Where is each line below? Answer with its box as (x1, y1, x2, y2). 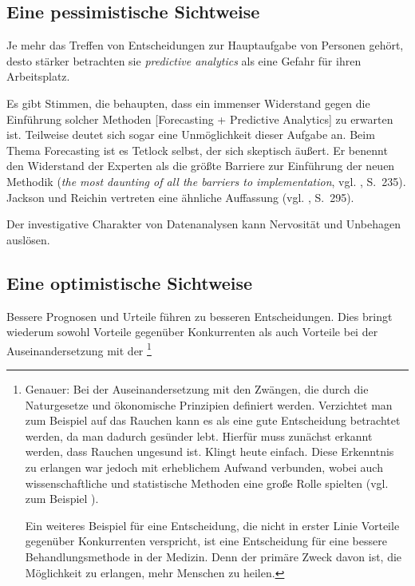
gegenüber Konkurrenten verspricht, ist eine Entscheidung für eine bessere (25, 533, 387, 549)
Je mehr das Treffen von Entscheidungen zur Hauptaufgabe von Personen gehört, (6, 37, 404, 53)
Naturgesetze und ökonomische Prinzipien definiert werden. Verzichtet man (25, 396, 393, 413)
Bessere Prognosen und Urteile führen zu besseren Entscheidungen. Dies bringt (6, 307, 393, 324)
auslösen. (6, 231, 50, 247)
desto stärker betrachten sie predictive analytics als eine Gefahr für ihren (6, 52, 362, 69)
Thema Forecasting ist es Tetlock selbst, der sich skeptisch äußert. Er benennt (6, 141, 388, 158)
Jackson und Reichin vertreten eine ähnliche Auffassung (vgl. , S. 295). (6, 188, 354, 205)
